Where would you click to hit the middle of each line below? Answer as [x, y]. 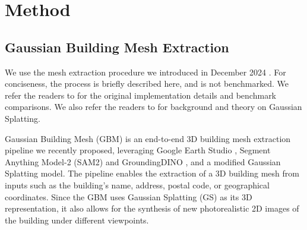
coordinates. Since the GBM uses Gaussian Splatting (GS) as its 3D [129, 196]
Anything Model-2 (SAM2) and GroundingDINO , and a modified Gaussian [143, 161]
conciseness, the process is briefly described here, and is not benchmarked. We [147, 84]
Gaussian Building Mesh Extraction [117, 47]
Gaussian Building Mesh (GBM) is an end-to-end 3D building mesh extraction [148, 138]
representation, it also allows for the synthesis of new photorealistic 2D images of [152, 208]
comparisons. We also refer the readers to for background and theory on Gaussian [153, 107]
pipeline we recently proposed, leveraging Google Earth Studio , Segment [138, 150]
